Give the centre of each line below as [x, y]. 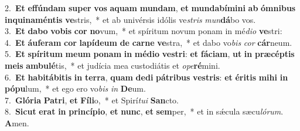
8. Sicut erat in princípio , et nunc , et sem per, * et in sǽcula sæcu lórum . [144, 111]
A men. [17, 122]
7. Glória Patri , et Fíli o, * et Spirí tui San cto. [92, 100]
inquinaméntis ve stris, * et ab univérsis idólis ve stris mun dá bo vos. [130, 19]
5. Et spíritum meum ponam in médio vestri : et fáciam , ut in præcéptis [150, 54]
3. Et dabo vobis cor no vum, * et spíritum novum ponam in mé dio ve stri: [144, 31]
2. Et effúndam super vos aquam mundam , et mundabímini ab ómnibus [150, 8]
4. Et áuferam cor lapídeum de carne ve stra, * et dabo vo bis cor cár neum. [149, 42]
